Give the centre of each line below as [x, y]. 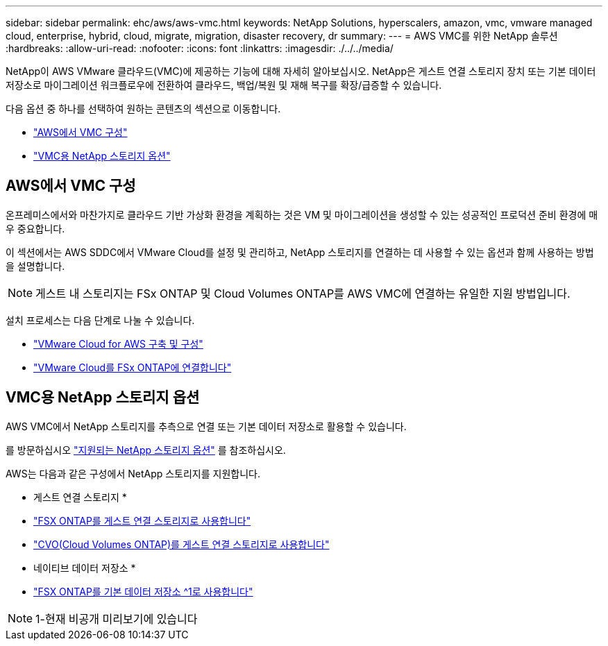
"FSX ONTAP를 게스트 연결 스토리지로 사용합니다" [142, 520]
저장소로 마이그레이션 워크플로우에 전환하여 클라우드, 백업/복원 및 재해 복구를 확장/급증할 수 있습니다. [224, 85]
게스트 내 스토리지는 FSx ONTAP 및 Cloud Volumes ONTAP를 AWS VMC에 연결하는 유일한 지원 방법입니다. [303, 293]
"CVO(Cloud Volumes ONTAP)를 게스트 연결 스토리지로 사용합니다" [181, 544]
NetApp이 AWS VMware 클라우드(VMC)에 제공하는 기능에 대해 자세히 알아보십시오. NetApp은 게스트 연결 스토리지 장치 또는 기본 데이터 [301, 71]
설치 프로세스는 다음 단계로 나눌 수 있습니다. [100, 320]
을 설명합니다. [35, 266]
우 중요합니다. [35, 228]
